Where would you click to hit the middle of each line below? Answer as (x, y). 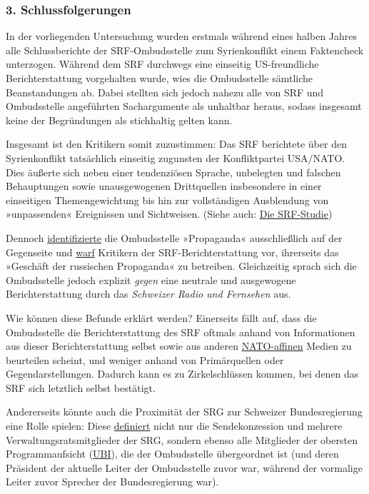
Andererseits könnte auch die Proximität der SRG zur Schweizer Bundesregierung (184, 412)
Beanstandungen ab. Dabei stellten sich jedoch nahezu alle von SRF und (165, 92)
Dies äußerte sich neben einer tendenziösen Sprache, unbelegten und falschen (173, 172)
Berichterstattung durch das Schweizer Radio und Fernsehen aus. (148, 294)
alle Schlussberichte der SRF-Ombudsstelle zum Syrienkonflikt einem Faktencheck (185, 50)
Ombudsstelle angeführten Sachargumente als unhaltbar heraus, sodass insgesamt (184, 106)
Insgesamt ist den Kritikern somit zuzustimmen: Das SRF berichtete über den (176, 144)
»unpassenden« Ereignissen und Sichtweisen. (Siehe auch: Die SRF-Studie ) (169, 214)
